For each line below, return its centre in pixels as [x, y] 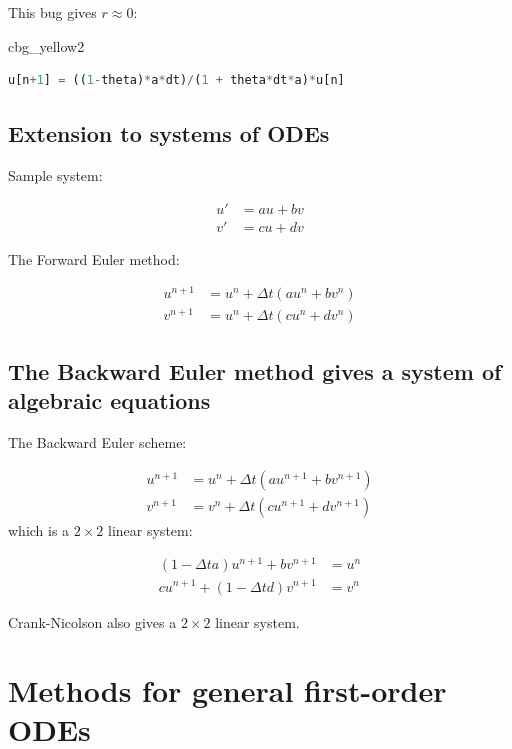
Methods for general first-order [227, 690]
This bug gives [52, 12]
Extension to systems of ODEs [169, 133]
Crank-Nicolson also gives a [92, 621]
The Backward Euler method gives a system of [255, 370]
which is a [39, 529]
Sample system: [55, 174]
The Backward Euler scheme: [97, 442]
